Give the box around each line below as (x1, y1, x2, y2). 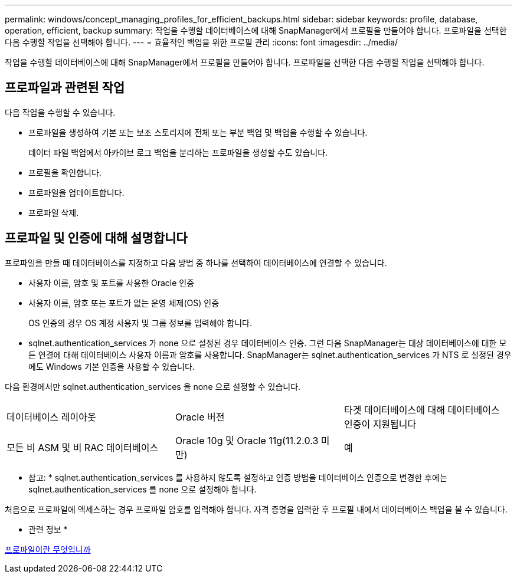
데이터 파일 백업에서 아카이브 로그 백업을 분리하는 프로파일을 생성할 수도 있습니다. (28, 147, 328, 157)
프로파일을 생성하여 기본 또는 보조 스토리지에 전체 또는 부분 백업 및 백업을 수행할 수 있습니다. (28, 127, 368, 137)
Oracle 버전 (175, 410, 225, 423)
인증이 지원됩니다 (343, 418, 417, 430)
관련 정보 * (28, 524, 68, 534)
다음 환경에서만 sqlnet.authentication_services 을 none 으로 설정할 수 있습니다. (5, 381, 301, 392)
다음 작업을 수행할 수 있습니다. (5, 107, 116, 117)
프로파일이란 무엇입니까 (5, 544, 91, 554)
